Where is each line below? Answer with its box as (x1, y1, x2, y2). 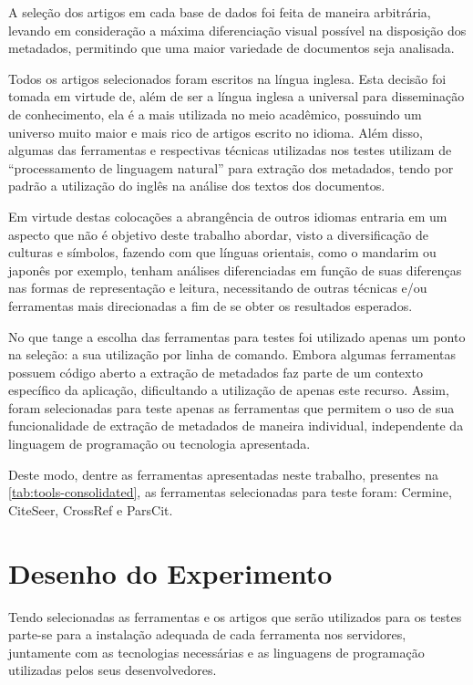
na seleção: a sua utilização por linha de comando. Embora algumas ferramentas (8, 345, 457, 364)
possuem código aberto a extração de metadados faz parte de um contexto (8, 362, 423, 381)
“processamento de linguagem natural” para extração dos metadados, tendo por (8, 158, 454, 177)
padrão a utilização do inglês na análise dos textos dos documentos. (8, 176, 386, 195)
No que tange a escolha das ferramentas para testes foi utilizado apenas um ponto (8, 327, 466, 346)
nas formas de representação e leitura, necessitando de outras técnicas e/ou (8, 278, 427, 297)
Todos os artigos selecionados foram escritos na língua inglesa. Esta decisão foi (8, 68, 447, 88)
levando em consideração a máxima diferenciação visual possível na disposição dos (8, 20, 467, 39)
